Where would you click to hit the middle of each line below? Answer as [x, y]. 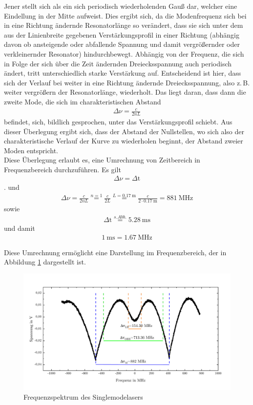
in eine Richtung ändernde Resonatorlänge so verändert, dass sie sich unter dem [124, 25]
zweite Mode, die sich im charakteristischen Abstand [83, 101]
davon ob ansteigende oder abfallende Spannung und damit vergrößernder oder [122, 44]
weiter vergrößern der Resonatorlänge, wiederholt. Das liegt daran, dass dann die [125, 92]
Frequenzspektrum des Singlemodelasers [83, 396]
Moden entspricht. [31, 150]
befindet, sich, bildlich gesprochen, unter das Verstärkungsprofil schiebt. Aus [118, 121]
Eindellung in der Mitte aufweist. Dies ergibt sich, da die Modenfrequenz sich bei [125, 15]
